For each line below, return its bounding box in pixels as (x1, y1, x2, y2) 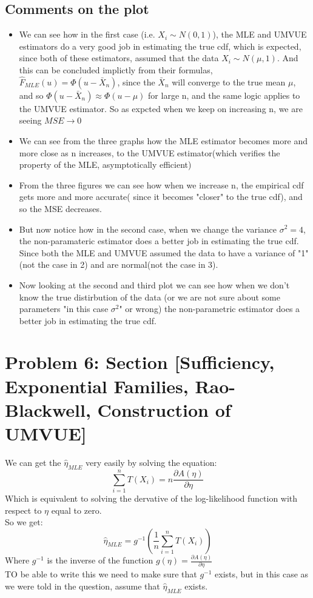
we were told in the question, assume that (5, 579, 160, 592)
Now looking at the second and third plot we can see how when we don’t (19, 278, 290, 291)
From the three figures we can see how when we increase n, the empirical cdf (19, 178, 304, 191)
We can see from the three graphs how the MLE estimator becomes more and (19, 134, 308, 147)
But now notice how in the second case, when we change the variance (19, 222, 277, 235)
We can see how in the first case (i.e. (19, 28, 155, 41)
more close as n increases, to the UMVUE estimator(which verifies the (19, 146, 280, 159)
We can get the (5, 456, 61, 468)
